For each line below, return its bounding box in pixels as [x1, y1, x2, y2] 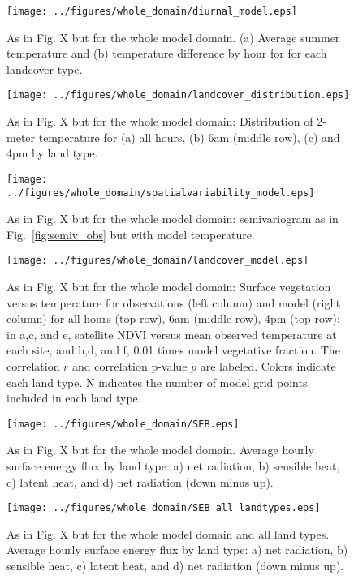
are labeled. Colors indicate [200, 358, 336, 374]
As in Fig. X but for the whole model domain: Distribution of [6, 113, 313, 130]
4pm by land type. [6, 144, 98, 161]
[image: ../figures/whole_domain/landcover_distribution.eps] [6, 89, 350, 101]
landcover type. [6, 60, 83, 77]
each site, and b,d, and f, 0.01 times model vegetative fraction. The [6, 342, 340, 359]
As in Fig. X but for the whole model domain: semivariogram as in [6, 210, 339, 227]
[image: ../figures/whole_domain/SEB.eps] [6, 418, 240, 430]
